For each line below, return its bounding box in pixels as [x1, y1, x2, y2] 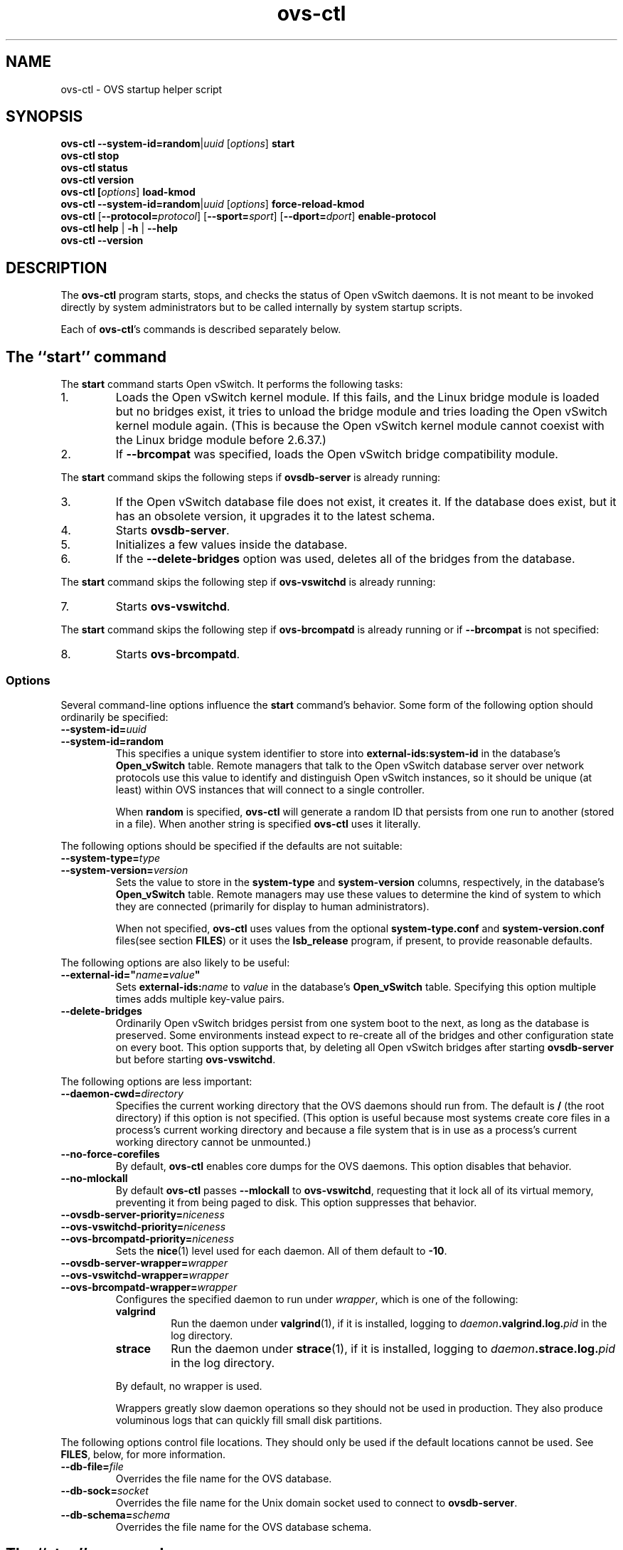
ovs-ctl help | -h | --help [60, 222, 178, 235]
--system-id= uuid [60, 722, 147, 735]
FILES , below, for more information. [60, 1448, 226, 1460]
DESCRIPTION [6, 258, 107, 277]
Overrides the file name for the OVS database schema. [115, 1520, 372, 1533]
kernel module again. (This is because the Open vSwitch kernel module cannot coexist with [115, 418, 605, 433]
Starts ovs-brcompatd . [115, 647, 240, 662]
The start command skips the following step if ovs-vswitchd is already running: [60, 576, 436, 589]
